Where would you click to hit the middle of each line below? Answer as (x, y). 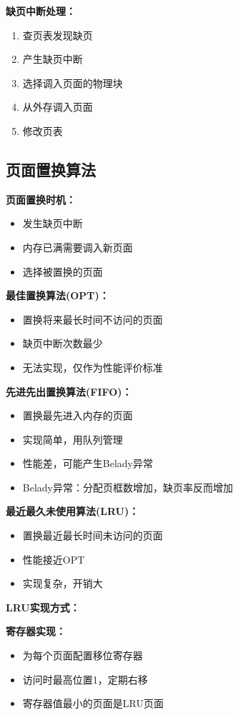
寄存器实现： (36, 631)
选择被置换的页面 (63, 271)
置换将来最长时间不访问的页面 (93, 319)
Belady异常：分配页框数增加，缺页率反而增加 (128, 487)
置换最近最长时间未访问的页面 (93, 535)
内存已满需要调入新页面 (78, 247)
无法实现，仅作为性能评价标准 (93, 367)
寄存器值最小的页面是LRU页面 (93, 703)
